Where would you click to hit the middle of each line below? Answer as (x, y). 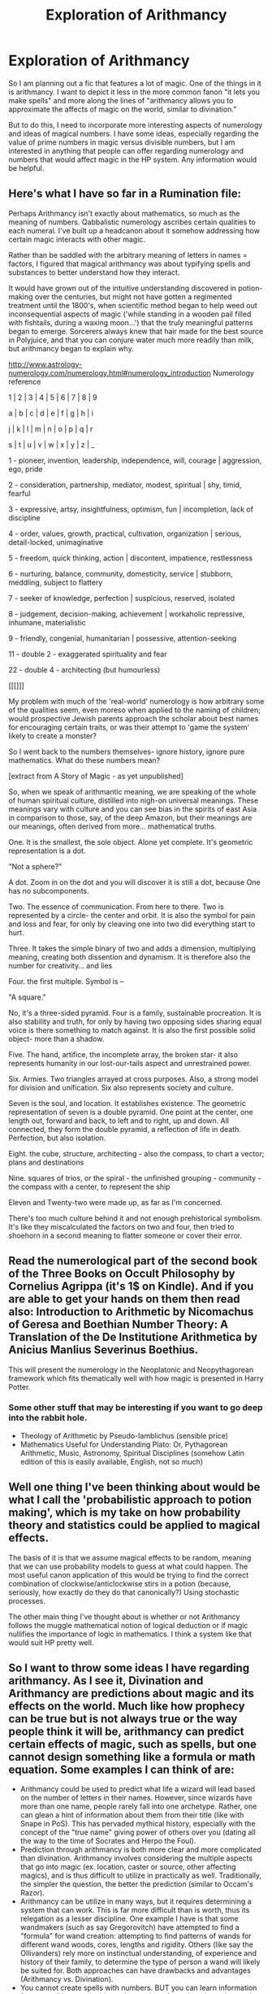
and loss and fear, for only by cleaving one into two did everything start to (132, 924)
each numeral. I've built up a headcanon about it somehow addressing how (134, 230)
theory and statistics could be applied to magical (134, 1525)
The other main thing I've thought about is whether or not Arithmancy (124, 1617)
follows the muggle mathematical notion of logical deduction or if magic (128, 1625)
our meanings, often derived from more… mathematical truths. (112, 826)
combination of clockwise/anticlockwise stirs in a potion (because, (120, 1583)
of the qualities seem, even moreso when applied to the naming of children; (135, 710)
